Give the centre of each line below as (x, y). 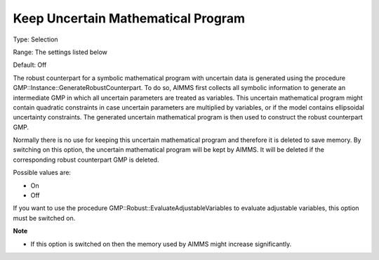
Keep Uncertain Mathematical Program (129, 18)
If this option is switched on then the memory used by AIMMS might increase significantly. (161, 244)
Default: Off (30, 65)
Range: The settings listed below (60, 52)
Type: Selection (36, 39)
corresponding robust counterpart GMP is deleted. (86, 160)
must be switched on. (44, 218)
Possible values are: (42, 173)
